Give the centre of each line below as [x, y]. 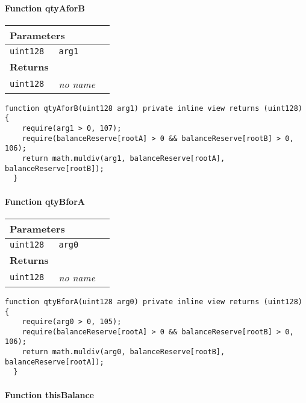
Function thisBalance [49, 394]
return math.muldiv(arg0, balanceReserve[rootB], [123, 352]
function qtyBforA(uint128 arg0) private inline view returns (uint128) [154, 301]
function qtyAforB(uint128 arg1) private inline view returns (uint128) [154, 108]
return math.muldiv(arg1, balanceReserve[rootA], [123, 159]
